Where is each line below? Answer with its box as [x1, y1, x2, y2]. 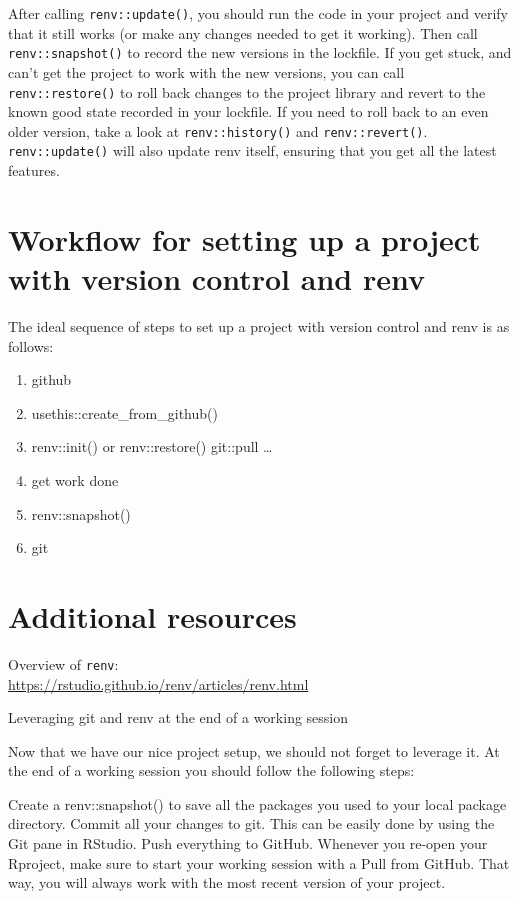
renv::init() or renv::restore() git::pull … [31, 436, 273, 457]
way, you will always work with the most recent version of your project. [8, 872, 446, 893]
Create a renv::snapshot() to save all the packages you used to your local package [8, 793, 507, 814]
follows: [8, 335, 54, 356]
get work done [31, 469, 119, 490]
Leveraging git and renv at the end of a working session [8, 707, 349, 728]
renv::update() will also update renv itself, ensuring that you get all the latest [8, 140, 497, 161]
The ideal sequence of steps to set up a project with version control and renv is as [8, 315, 510, 336]
